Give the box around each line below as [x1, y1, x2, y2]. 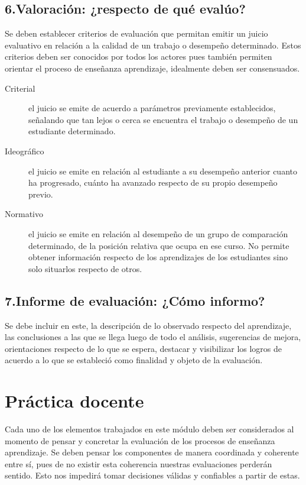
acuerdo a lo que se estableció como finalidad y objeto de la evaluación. [5, 354, 263, 366]
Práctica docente [5, 389, 144, 413]
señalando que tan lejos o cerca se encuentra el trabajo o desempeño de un [28, 113, 298, 125]
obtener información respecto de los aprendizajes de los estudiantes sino [28, 251, 288, 263]
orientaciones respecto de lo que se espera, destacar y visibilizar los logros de [5, 342, 282, 354]
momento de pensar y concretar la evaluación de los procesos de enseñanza [5, 434, 275, 447]
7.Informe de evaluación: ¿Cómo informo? [5, 291, 265, 309]
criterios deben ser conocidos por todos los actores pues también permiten [5, 50, 272, 63]
